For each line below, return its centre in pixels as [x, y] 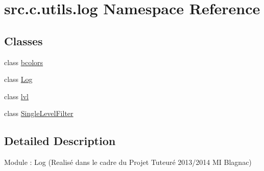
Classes [23, 40]
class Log [18, 79]
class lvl [16, 96]
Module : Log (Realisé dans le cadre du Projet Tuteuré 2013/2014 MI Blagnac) [128, 162]
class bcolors [24, 62]
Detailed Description [60, 141]
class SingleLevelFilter [39, 113]
